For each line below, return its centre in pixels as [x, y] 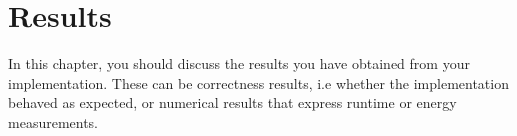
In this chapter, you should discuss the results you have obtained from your [239, 63]
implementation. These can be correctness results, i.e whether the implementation [258, 82]
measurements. [53, 121]
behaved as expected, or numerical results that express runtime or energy [232, 102]
